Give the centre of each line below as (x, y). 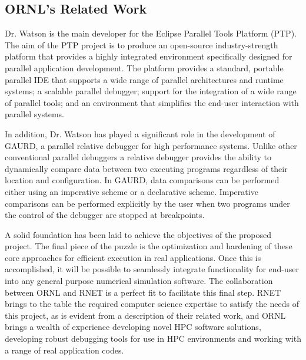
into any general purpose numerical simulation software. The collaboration (139, 281)
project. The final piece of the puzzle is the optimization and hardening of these (149, 246)
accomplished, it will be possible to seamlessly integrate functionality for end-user (152, 269)
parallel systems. (34, 114)
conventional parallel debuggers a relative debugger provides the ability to (138, 157)
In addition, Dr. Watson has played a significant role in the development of (140, 133)
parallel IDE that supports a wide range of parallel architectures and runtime (144, 79)
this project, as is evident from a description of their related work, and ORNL (145, 315)
